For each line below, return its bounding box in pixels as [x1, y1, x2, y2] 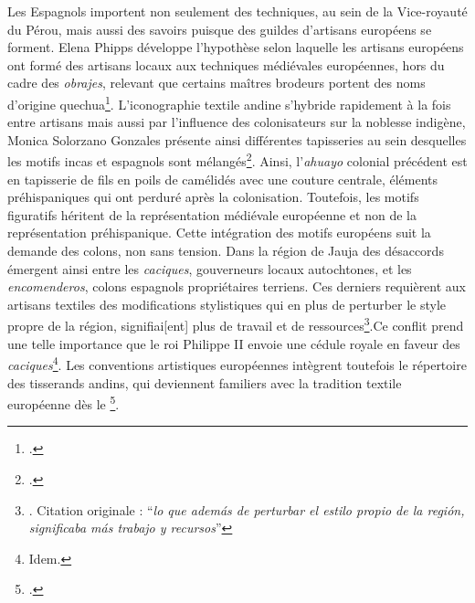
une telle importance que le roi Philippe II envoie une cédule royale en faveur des [7, 333, 460, 353]
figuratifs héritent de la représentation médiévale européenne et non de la [7, 205, 417, 224]
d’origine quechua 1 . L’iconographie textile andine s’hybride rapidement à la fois [7, 91, 451, 113]
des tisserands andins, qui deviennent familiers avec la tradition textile [7, 373, 402, 392]
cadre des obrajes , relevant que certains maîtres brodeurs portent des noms [7, 73, 426, 92]
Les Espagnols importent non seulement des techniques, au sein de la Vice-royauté [7, 2, 468, 20]
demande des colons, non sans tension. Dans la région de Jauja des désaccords [7, 241, 444, 260]
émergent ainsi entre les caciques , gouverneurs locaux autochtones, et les [7, 259, 412, 278]
